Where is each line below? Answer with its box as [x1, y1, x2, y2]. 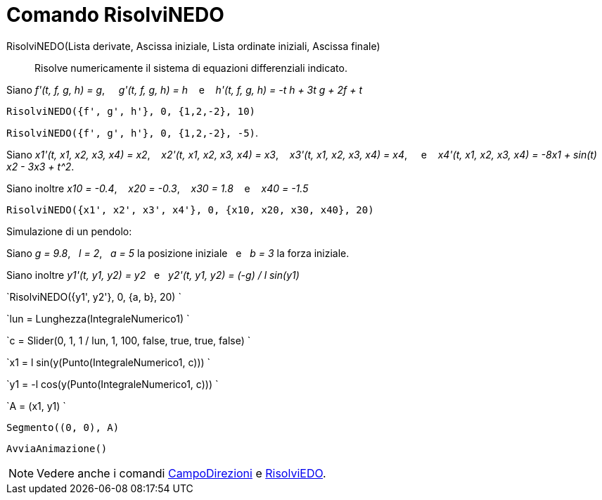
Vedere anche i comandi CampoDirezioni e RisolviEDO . [37, 465, 326, 480]
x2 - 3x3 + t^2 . [6, 160, 75, 173]
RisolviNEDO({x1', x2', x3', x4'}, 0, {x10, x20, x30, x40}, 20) [6, 204, 374, 215]
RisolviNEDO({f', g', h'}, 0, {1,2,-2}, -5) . [6, 126, 259, 139]
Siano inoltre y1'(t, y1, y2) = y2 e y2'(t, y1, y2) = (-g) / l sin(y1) [6, 268, 300, 281]
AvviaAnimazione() [6, 442, 108, 454]
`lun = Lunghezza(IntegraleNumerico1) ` [6, 312, 190, 325]
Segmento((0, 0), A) [6, 421, 120, 433]
